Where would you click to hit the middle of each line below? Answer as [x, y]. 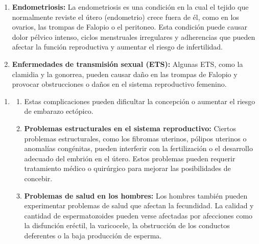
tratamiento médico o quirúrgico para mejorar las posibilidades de [127, 168]
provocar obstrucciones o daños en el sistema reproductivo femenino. [119, 84]
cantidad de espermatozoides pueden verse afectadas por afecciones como [138, 215]
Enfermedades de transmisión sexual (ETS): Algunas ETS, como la [127, 64]
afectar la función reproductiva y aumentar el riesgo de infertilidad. [117, 47]
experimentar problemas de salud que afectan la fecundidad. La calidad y [139, 205]
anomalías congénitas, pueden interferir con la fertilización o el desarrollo [138, 148]
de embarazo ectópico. [59, 111]
